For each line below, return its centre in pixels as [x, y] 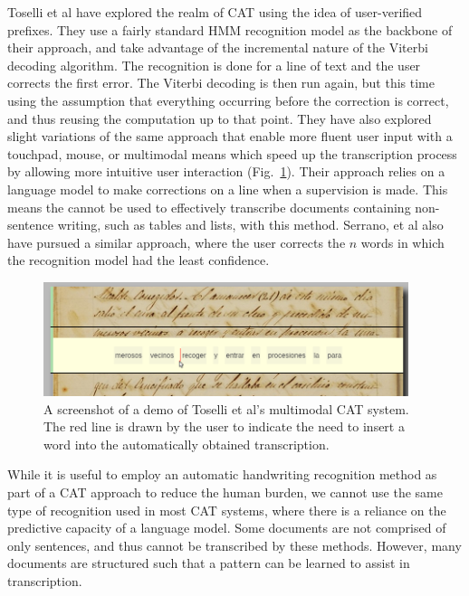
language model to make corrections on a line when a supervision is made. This [228, 189]
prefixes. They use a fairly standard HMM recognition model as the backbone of [230, 29]
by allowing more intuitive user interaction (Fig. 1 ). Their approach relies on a [226, 171]
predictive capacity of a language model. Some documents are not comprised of [227, 528]
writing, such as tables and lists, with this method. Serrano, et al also [250, 225]
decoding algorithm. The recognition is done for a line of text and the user [214, 65]
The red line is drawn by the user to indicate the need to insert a [224, 426]
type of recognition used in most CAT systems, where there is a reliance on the [227, 510]
